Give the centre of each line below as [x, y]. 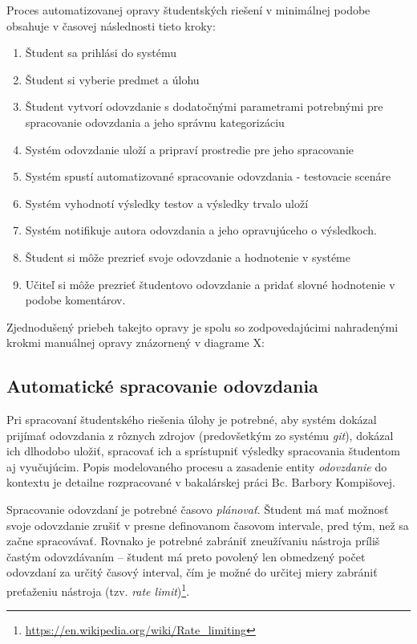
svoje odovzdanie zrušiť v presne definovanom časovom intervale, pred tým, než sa [208, 525]
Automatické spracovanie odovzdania [162, 386]
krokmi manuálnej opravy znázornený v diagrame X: [136, 342]
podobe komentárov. [75, 300]
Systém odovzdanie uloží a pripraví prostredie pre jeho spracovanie [190, 149]
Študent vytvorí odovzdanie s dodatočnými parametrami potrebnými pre [204, 106]
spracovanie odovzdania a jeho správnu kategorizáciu [155, 122]
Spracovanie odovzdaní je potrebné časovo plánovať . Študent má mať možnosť [198, 509]
